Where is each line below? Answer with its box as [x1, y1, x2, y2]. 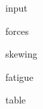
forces [5, 23, 29, 38]
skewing [5, 47, 38, 61]
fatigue [5, 69, 34, 84]
